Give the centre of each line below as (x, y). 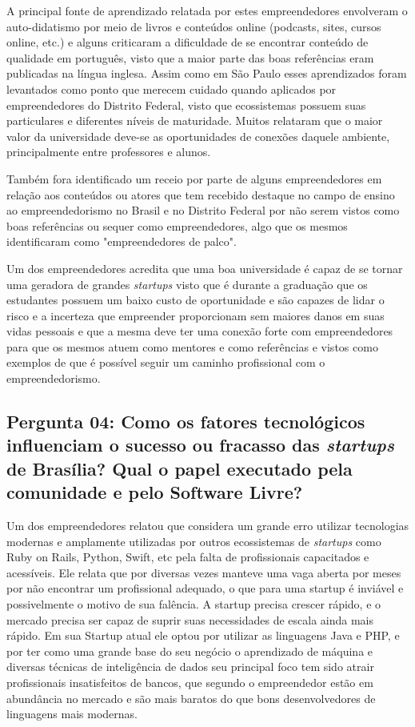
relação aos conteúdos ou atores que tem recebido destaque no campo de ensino (201, 194)
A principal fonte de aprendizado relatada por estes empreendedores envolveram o (207, 10)
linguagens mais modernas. (72, 714)
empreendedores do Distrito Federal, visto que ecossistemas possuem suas (186, 104)
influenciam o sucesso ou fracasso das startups (200, 445)
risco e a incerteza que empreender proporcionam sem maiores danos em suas (196, 315)
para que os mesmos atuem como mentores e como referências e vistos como (192, 346)
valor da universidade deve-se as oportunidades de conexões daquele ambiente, (198, 136)
